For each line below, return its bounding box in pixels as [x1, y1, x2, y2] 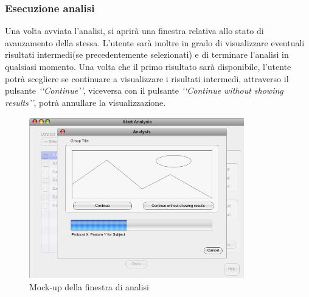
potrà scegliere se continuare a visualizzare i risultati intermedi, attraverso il [5, 72, 289, 85]
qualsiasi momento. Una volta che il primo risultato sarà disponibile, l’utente [5, 60, 291, 72]
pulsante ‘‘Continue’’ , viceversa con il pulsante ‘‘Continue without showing [5, 84, 283, 97]
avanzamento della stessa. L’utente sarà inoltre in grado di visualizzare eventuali [5, 36, 305, 49]
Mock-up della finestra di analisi [29, 280, 149, 293]
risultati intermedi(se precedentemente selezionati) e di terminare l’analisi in [5, 48, 289, 61]
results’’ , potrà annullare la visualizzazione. [5, 96, 166, 108]
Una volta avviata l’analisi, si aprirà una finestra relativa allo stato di [5, 24, 264, 37]
